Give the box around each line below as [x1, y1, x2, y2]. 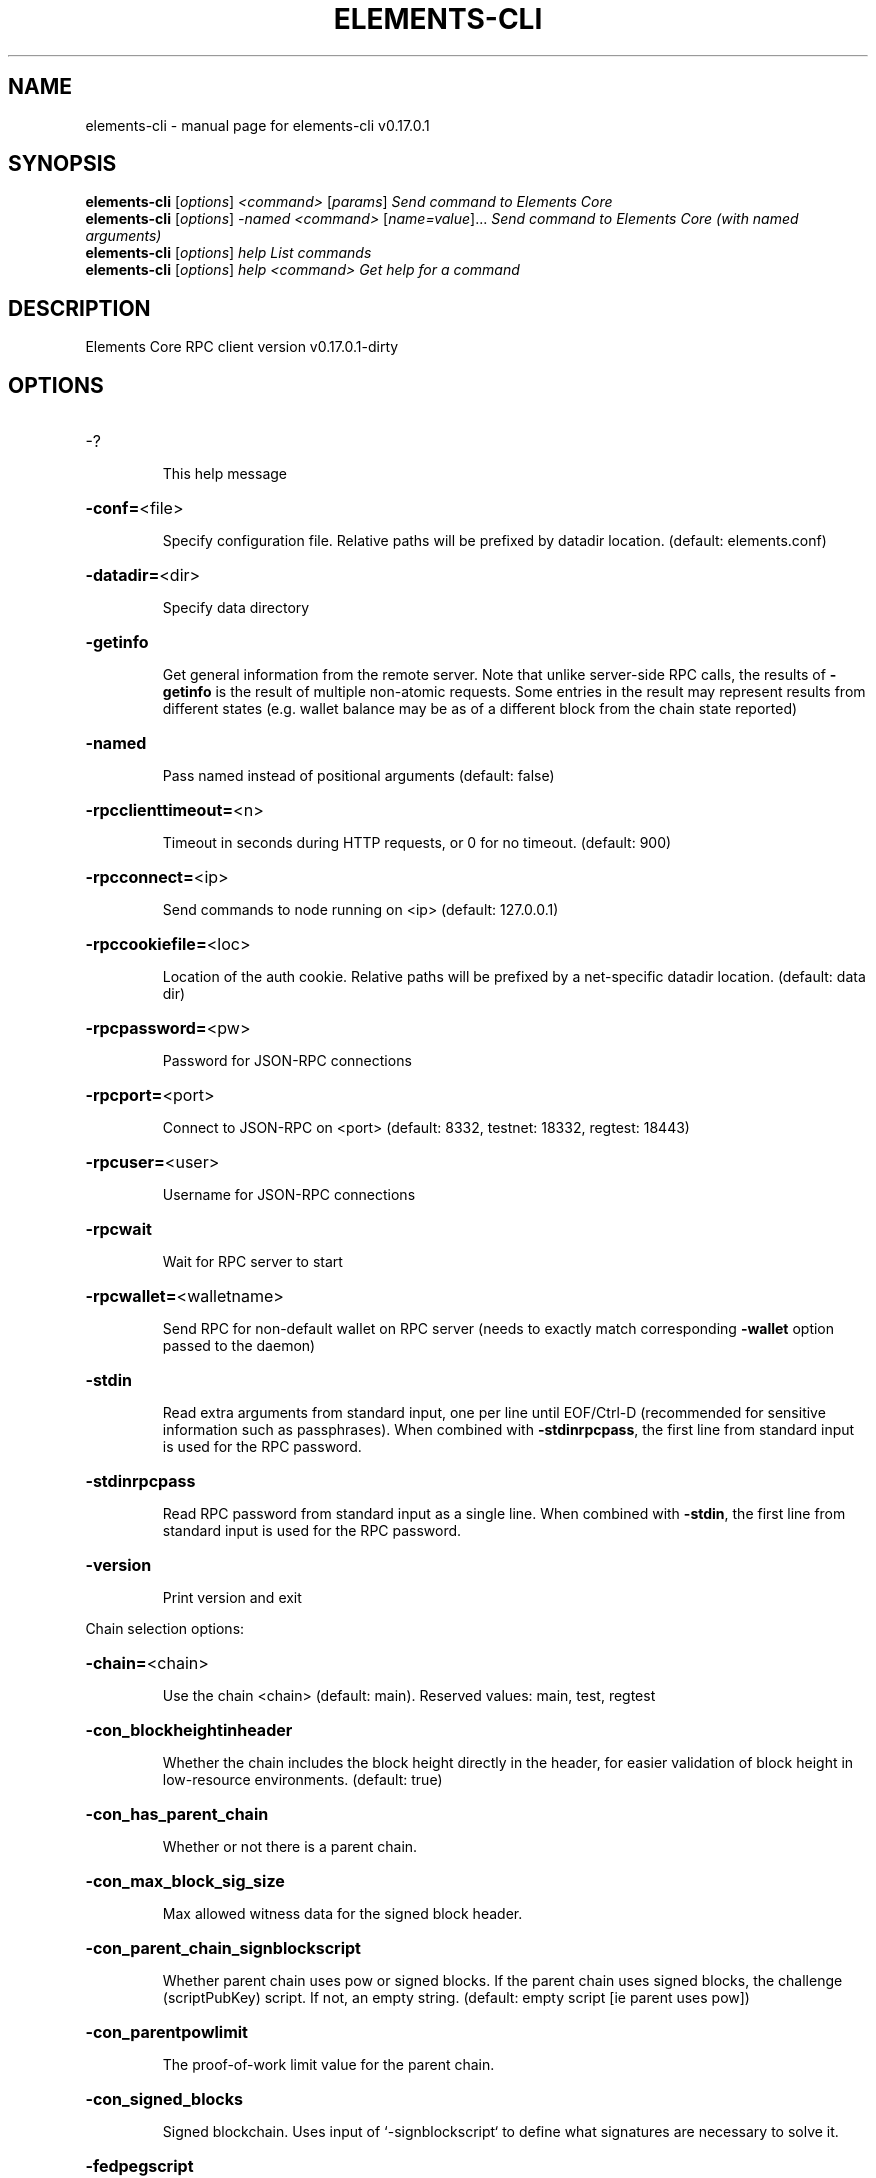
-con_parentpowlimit [85, 2022, 248, 2043]
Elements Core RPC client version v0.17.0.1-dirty [85, 338, 399, 356]
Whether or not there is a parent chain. [162, 1838, 418, 1856]
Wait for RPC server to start [162, 1253, 343, 1271]
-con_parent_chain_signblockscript [85, 1938, 361, 1959]
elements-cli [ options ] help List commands [85, 244, 372, 262]
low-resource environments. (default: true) [162, 1771, 443, 1789]
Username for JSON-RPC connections [162, 1186, 416, 1204]
